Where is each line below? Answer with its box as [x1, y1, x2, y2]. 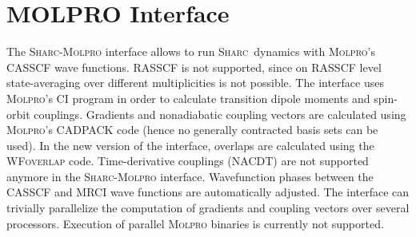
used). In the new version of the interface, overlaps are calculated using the [6, 136, 374, 153]
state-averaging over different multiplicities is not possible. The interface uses [6, 74, 384, 91]
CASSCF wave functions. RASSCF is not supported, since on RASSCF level [6, 58, 382, 75]
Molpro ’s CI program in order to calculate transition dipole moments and [6, 89, 370, 106]
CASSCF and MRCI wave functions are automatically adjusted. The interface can [6, 184, 410, 200]
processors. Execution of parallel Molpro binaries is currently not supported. [6, 215, 384, 231]
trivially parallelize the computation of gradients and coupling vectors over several [6, 199, 410, 216]
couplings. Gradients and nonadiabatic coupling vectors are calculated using [34, 105, 406, 122]
